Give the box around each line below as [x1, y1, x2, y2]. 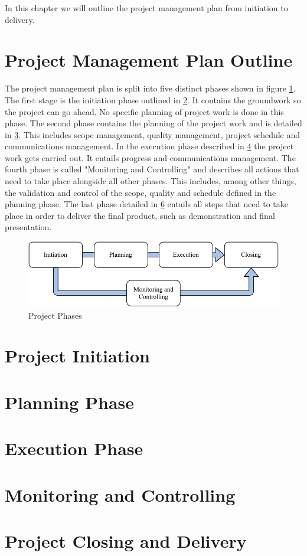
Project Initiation [5, 344, 150, 368]
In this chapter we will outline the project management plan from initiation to [5, 2, 288, 14]
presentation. [5, 221, 52, 233]
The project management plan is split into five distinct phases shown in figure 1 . [5, 82, 296, 94]
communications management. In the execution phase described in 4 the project [5, 140, 294, 152]
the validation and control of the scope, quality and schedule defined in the [5, 186, 276, 198]
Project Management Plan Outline [5, 48, 293, 72]
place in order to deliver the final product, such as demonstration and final [5, 209, 275, 221]
